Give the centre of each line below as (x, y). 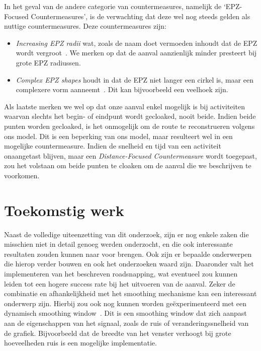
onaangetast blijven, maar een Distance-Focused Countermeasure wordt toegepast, (130, 155)
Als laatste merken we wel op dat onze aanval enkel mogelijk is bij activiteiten (124, 106)
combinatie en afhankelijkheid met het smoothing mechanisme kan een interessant (130, 293)
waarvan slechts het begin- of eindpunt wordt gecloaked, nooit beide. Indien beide (130, 116)
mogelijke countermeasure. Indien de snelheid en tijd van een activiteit (113, 146)
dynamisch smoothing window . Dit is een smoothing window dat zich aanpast (125, 313)
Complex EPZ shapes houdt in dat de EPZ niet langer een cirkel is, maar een (135, 79)
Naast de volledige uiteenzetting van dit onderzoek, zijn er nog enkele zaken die (126, 234)
